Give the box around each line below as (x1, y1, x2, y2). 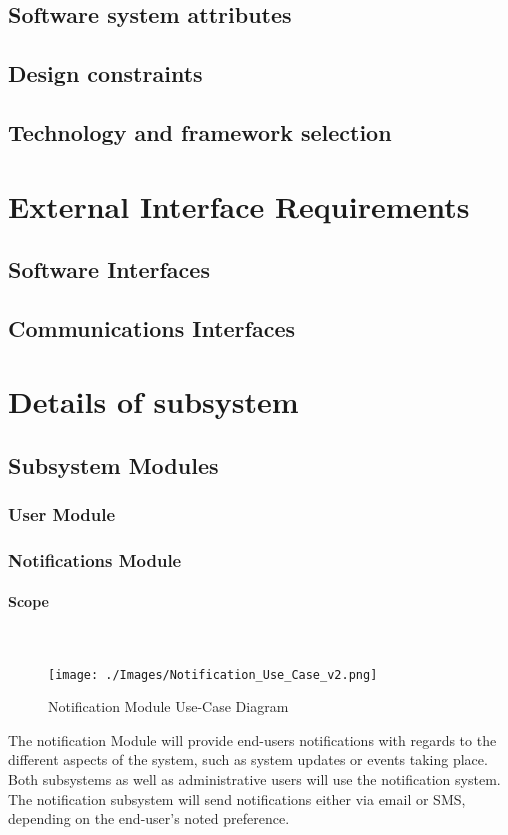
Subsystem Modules (8, 450, 219, 481)
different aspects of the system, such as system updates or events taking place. (8, 749, 488, 770)
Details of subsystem (8, 381, 299, 422)
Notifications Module (8, 548, 182, 573)
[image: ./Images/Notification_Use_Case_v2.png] (48, 667, 378, 682)
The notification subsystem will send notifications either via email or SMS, (8, 788, 466, 809)
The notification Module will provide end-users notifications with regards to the (8, 729, 497, 750)
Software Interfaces (8, 254, 210, 285)
